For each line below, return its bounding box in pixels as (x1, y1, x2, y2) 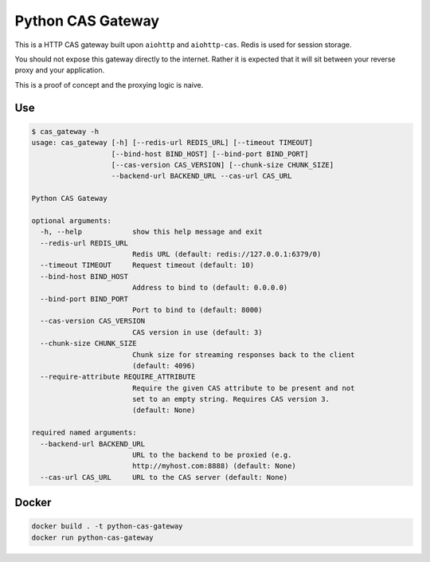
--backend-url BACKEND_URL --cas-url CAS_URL (111, 171, 292, 181)
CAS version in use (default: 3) (131, 328, 263, 336)
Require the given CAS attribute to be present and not (131, 383, 355, 392)
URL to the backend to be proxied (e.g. (131, 450, 292, 460)
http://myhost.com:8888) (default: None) (131, 462, 296, 470)
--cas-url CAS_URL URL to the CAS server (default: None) (40, 473, 288, 481)
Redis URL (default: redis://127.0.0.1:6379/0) (131, 250, 322, 259)
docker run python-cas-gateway (31, 533, 154, 542)
